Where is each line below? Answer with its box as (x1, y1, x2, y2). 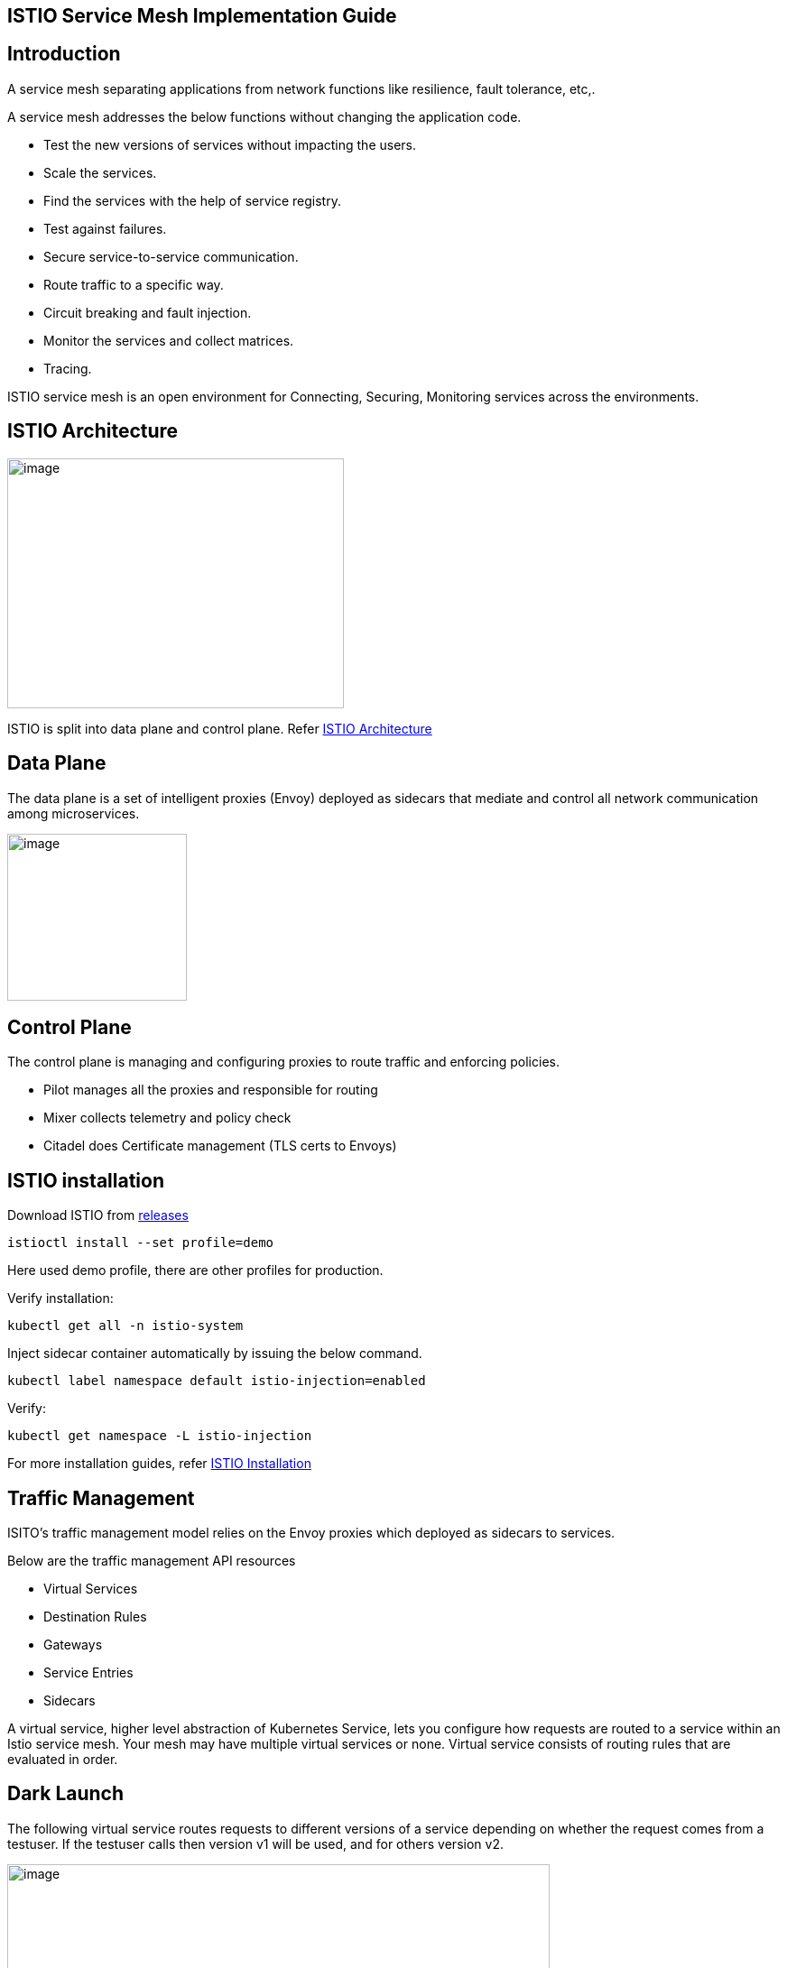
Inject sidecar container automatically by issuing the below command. (7, 1345, 422, 1362)
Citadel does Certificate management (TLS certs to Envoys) (43, 1138, 397, 1154)
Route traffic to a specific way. (43, 276, 224, 292)
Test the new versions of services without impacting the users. (43, 136, 417, 152)
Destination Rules (43, 1609, 147, 1625)
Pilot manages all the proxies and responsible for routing (43, 1082, 378, 1098)
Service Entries (43, 1665, 134, 1681)
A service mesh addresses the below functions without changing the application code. (7, 108, 522, 125)
